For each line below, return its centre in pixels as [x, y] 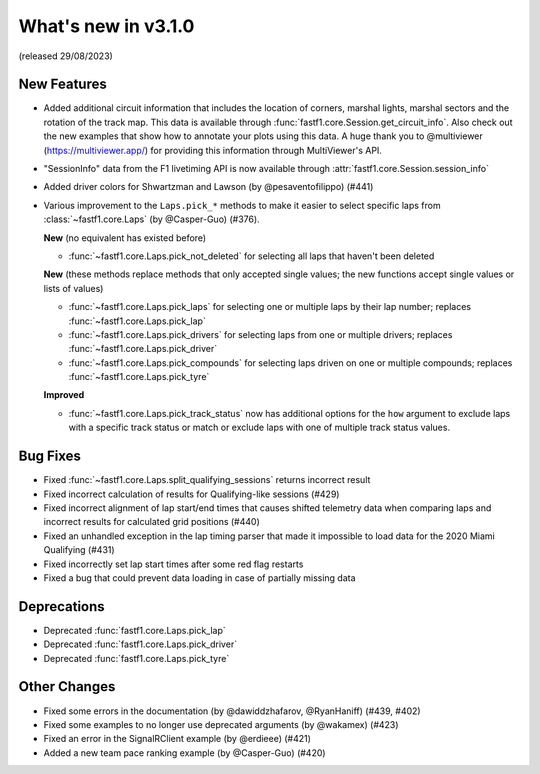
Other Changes [67, 686]
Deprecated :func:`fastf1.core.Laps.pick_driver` [140, 644]
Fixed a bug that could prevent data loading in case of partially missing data [199, 577]
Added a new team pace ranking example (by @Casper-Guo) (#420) [184, 752]
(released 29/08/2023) [66, 56]
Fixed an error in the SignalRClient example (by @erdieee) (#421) [177, 739]
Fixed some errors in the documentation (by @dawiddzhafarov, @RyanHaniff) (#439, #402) [232, 711]
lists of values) [73, 288]
